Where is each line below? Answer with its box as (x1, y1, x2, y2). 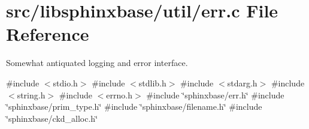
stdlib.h (138, 76, 166, 89)
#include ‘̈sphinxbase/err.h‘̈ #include (146, 88, 284, 101)
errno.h (106, 88, 133, 101)
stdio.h (53, 76, 78, 89)
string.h (17, 88, 46, 101)
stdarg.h (227, 76, 257, 89)
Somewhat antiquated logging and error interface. (6, 56, 188, 69)
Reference (6, 22, 89, 46)
